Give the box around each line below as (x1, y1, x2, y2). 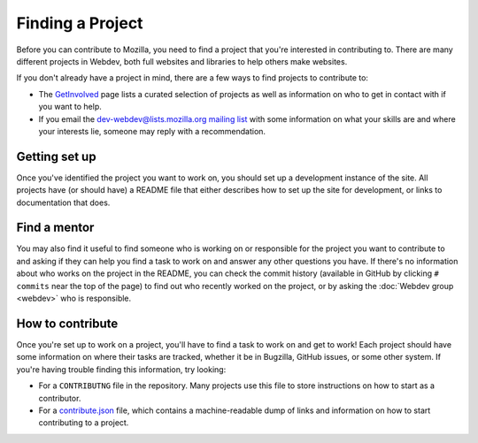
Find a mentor (16, 220, 95, 235)
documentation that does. (16, 197, 111, 208)
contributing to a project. (38, 417, 129, 428)
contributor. (38, 393, 81, 403)
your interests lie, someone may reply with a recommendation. (38, 126, 266, 136)
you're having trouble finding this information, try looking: (16, 363, 227, 375)
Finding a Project (16, 13, 143, 33)
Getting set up (16, 149, 96, 164)
